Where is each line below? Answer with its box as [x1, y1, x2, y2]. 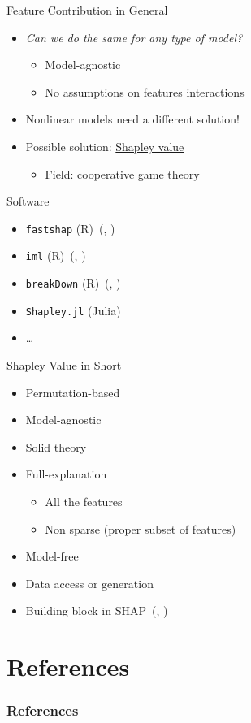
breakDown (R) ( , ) [25, 275, 121, 292]
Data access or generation [25, 574, 154, 591]
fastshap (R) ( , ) [25, 219, 115, 236]
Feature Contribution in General [6, 2, 168, 18]
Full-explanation [25, 465, 107, 483]
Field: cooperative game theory [45, 165, 200, 182]
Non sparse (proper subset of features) [45, 520, 236, 537]
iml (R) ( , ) [25, 247, 86, 264]
